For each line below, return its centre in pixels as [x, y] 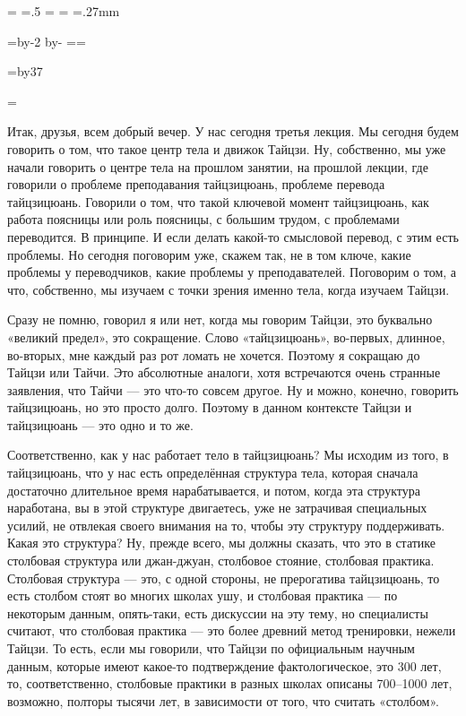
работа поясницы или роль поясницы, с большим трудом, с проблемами [203, 219]
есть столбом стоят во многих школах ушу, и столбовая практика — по [203, 595]
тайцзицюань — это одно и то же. [100, 424]
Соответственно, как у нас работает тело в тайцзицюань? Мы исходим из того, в [228, 455]
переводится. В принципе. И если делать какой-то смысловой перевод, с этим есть [233, 236]
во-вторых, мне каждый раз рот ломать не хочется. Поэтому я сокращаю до [214, 354]
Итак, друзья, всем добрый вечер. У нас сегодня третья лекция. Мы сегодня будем [233, 131]
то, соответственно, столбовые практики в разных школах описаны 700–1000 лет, [230, 683]
